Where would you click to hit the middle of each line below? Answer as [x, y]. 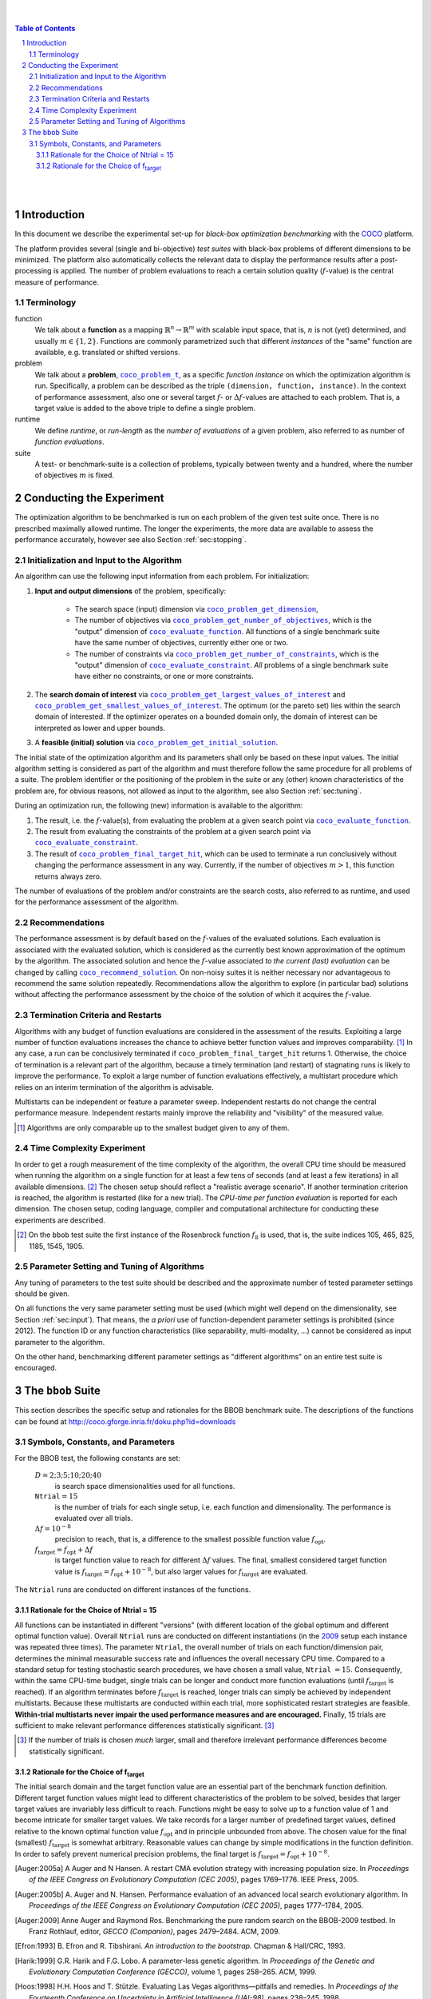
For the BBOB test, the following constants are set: [98, 1458]
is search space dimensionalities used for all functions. [145, 1486]
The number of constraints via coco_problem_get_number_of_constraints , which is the [227, 654]
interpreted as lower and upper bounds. [100, 728]
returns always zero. [68, 876]
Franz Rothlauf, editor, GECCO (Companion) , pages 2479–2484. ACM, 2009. [155, 1931]
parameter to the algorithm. [60, 1342]
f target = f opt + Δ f [64, 1550]
